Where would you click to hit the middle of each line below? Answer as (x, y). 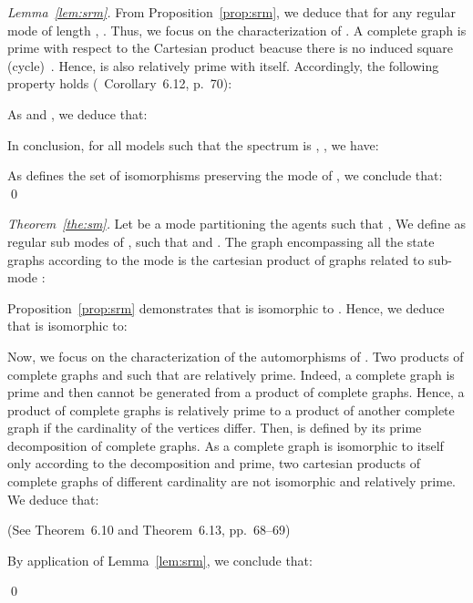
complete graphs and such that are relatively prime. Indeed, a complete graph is (231, 374)
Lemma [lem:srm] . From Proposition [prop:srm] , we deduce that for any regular (231, 12)
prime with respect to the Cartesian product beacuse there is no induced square (231, 48)
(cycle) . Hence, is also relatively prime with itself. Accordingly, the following (223, 65)
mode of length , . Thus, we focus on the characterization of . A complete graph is (237, 30)
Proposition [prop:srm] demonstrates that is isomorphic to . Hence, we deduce (226, 307)
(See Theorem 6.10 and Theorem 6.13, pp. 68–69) (149, 530)
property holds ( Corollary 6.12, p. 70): (120, 83)
